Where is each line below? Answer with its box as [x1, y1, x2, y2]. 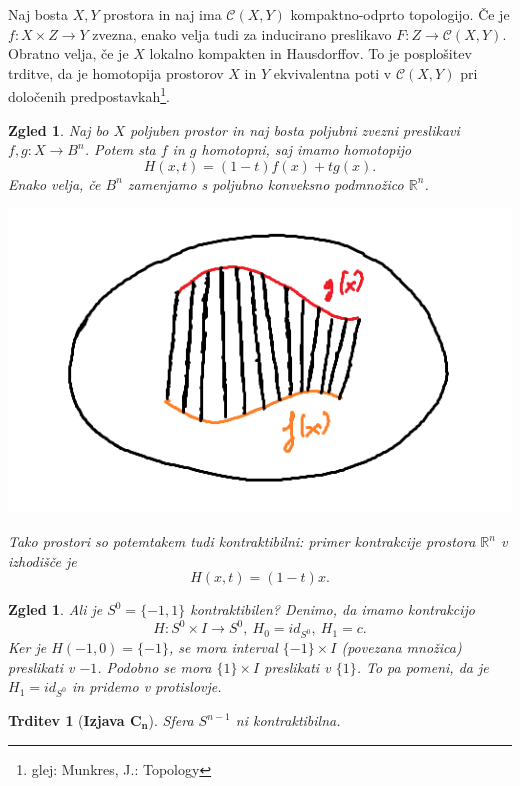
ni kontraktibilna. [235, 710, 341, 731]
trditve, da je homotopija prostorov [8, 62, 224, 83]
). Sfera [148, 710, 194, 731]
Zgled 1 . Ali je [8, 599, 103, 620]
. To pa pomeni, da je [356, 656, 489, 677]
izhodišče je [8, 550, 77, 571]
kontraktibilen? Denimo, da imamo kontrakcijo [190, 599, 475, 620]
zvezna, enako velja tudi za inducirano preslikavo [92, 23, 392, 44]
